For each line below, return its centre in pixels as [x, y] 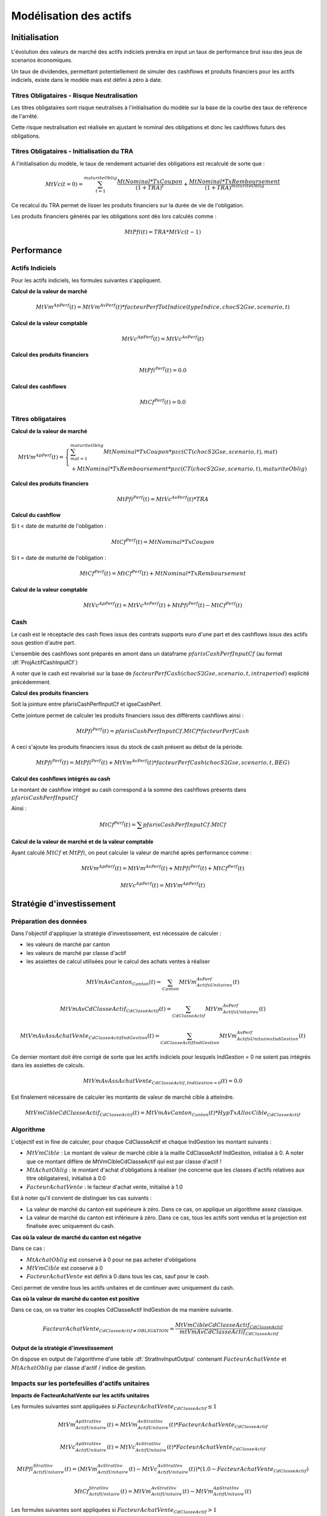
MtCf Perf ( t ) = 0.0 [163, 402]
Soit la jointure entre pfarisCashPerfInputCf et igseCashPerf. [86, 704]
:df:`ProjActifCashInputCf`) [45, 662]
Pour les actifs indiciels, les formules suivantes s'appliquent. [86, 280]
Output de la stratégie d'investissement [62, 1348]
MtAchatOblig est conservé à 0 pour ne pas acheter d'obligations [111, 1259]
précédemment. [31, 682]
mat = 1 [79, 458]
